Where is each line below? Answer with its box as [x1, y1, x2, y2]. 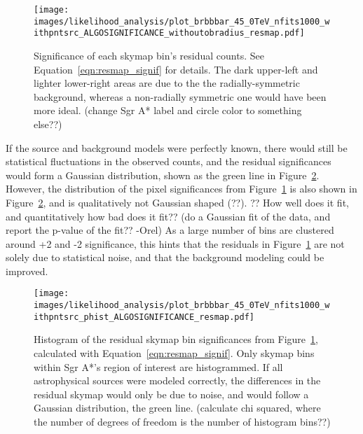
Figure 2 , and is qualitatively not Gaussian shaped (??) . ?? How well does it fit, [6, 195, 349, 209]
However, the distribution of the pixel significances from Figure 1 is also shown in [6, 181, 357, 196]
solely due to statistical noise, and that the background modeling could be [6, 250, 324, 265]
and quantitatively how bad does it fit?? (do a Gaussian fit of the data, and [6, 209, 331, 223]
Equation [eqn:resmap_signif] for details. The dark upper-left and [34, 62, 318, 76]
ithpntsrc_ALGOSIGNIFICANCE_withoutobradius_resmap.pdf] [34, 28, 305, 38]
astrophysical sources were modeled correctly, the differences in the [34, 373, 321, 388]
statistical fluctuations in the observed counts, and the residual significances [6, 154, 331, 169]
